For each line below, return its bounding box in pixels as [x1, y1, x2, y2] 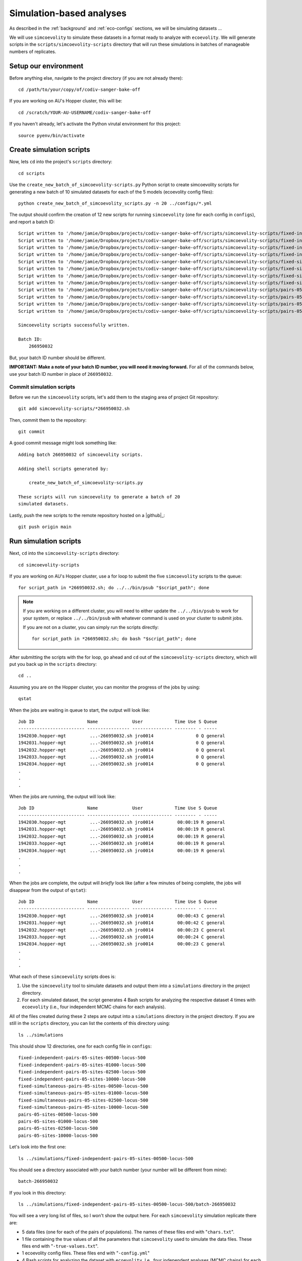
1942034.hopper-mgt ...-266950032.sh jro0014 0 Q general [18, 761, 225, 767]
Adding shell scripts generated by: [18, 466, 109, 472]
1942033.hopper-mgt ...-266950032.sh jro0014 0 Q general [18, 754, 225, 760]
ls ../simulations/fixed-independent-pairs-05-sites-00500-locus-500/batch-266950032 [18, 1201, 236, 1208]
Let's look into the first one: [9, 1144, 66, 1150]
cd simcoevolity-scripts [18, 562, 80, 567]
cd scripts [18, 170, 45, 176]
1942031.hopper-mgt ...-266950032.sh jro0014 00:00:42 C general [18, 920, 225, 926]
